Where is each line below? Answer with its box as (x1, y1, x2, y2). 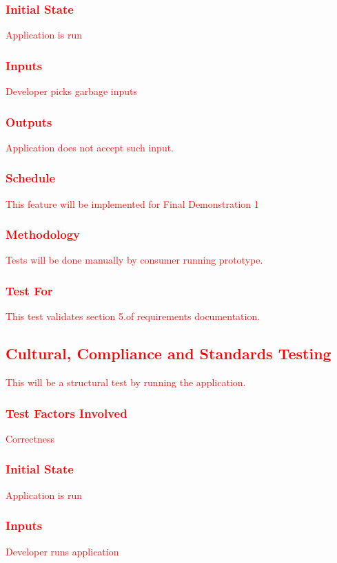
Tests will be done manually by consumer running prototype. (6, 253, 263, 267)
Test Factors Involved (6, 404, 127, 421)
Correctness (6, 431, 54, 445)
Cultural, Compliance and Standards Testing (6, 343, 331, 364)
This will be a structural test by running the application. (6, 375, 246, 390)
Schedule (6, 169, 56, 187)
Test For (6, 281, 53, 299)
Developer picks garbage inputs (6, 84, 137, 98)
